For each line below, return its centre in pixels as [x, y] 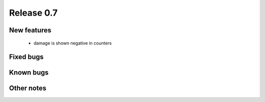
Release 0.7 [33, 13]
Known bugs [29, 73]
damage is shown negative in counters [73, 43]
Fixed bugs [26, 57]
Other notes [28, 88]
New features [30, 30]
